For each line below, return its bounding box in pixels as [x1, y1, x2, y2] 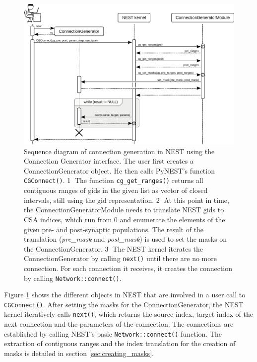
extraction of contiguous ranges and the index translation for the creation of [4, 338, 236, 349]
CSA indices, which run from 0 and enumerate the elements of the [24, 214, 225, 224]
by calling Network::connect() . [24, 272, 122, 283]
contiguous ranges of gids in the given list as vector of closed [24, 185, 208, 195]
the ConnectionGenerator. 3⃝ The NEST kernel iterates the [24, 243, 203, 254]
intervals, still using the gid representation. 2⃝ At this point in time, [24, 194, 229, 205]
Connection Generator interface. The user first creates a [24, 156, 193, 166]
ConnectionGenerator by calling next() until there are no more [24, 253, 217, 264]
